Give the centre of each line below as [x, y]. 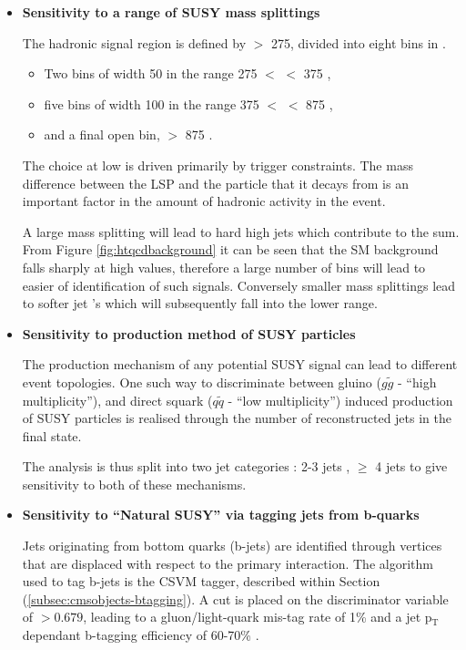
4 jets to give [411, 466]
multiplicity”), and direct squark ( [117, 400]
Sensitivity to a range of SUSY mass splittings [171, 12]
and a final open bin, [102, 134]
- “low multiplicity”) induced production [340, 400]
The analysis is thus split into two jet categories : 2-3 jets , [186, 466]
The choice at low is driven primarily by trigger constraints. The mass [218, 165]
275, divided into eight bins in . [359, 42]
